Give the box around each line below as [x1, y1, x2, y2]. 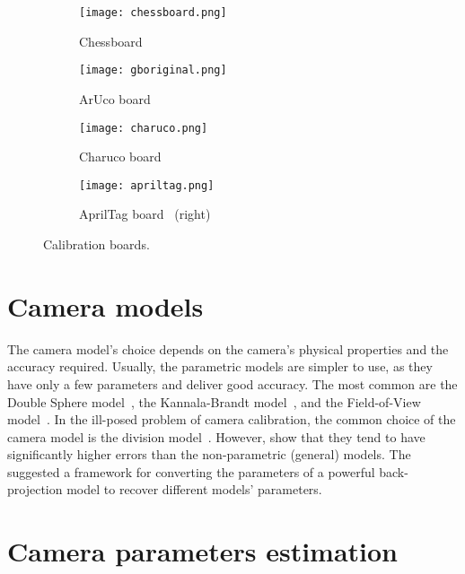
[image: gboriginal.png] [79, 64, 227, 77]
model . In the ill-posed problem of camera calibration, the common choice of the [7, 410, 456, 429]
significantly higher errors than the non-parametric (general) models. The [7, 445, 411, 464]
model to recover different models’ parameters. [66, 480, 322, 499]
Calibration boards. [43, 235, 150, 253]
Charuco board [79, 147, 162, 166]
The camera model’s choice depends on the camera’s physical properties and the [7, 339, 449, 358]
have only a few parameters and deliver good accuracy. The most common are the [7, 374, 458, 393]
